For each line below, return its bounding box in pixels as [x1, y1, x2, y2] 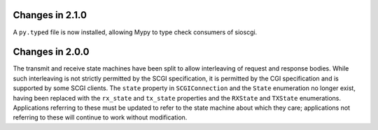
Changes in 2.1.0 [13, 9, 87, 21]
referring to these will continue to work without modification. [13, 113, 188, 122]
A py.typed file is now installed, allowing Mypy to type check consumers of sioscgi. [13, 28, 258, 36]
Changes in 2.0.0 [13, 46, 90, 58]
